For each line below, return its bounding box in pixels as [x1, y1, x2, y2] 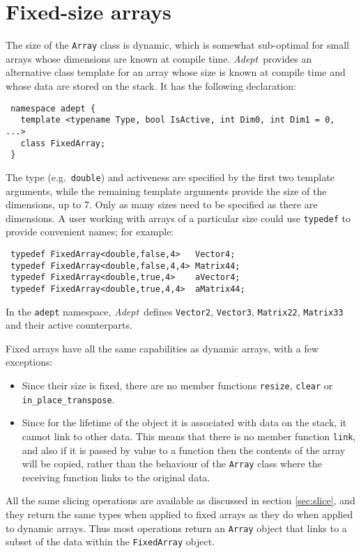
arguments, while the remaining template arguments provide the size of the [6, 183, 327, 198]
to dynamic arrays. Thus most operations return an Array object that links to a [6, 520, 347, 535]
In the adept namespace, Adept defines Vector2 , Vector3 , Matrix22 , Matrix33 [6, 304, 344, 318]
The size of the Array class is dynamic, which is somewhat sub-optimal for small [6, 38, 349, 52]
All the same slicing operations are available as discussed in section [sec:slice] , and [6, 493, 355, 508]
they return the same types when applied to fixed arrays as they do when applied [6, 507, 353, 521]
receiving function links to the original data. [22, 469, 210, 484]
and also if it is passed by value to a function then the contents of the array [22, 442, 346, 457]
